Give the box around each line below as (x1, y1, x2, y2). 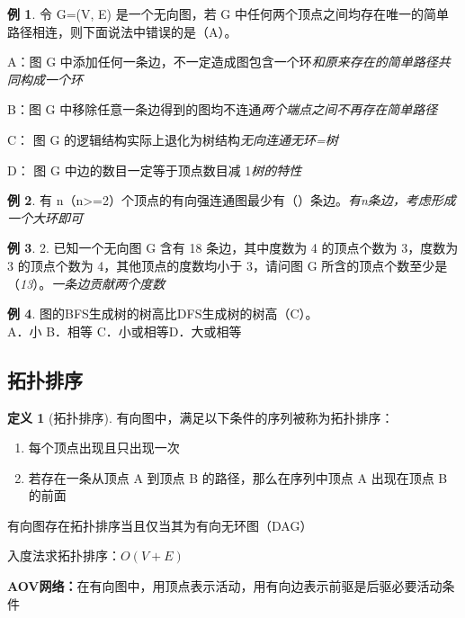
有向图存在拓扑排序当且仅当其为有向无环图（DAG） (7, 515, 313, 534)
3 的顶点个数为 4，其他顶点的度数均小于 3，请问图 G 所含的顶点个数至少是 (7, 255, 448, 274)
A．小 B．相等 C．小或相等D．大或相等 (7, 321, 242, 340)
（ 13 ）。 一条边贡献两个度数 (7, 273, 165, 292)
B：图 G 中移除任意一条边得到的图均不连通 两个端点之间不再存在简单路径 (7, 100, 438, 119)
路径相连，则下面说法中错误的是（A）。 (7, 22, 237, 40)
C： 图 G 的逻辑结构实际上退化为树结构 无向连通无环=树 (7, 130, 338, 148)
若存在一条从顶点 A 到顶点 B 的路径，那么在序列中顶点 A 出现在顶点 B (28, 468, 448, 487)
